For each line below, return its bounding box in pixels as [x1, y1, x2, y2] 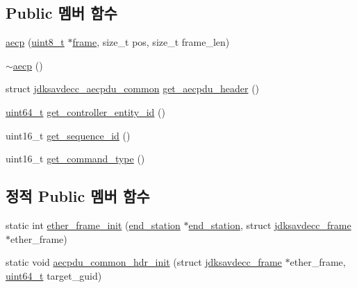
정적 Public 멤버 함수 [6, 185, 150, 207]
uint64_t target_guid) [6, 268, 102, 282]
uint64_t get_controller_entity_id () [6, 104, 165, 119]
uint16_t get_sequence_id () [6, 128, 131, 142]
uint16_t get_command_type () [6, 151, 145, 166]
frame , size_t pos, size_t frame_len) [72, 35, 230, 49]
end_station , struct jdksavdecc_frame [188, 217, 351, 232]
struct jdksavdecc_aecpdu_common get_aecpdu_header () [6, 81, 260, 96]
